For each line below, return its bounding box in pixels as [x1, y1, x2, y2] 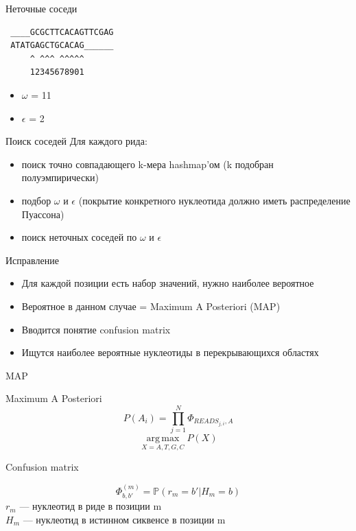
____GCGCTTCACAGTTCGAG [10, 27, 114, 37]
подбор [21, 193, 51, 207]
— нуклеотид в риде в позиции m [19, 499, 162, 513]
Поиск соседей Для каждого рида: [5, 134, 147, 148]
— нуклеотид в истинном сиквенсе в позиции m [23, 512, 226, 526]
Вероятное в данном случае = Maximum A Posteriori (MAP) [21, 298, 281, 313]
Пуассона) [21, 206, 64, 221]
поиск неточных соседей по [21, 230, 137, 244]
